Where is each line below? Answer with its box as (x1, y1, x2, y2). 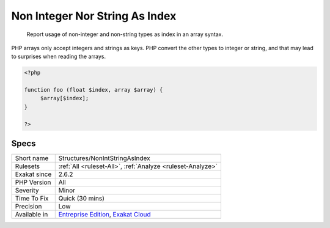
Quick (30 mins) (58, 194, 105, 203)
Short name (15, 154, 49, 163)
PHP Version (15, 178, 51, 186)
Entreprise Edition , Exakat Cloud (58, 210, 151, 219)
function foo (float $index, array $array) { (24, 86, 163, 94)
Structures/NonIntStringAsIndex (58, 154, 151, 163)
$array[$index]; (40, 95, 89, 102)
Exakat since (15, 170, 52, 178)
